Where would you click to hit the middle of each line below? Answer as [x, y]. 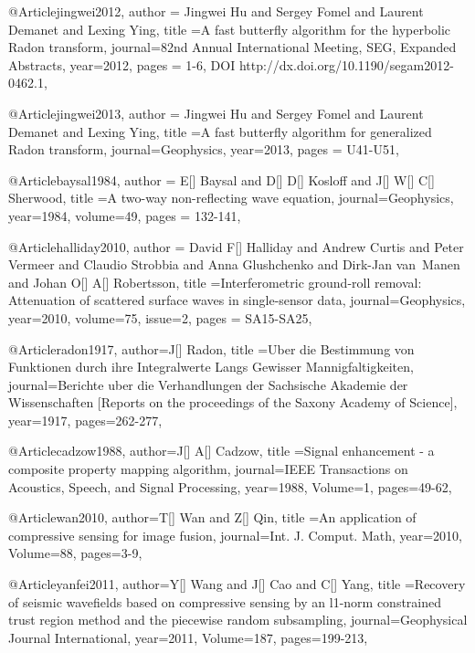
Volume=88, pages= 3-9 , [75, 553]
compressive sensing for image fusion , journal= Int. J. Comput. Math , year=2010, [236, 535]
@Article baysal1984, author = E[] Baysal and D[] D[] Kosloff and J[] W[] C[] [222, 179]
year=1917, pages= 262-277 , [85, 420]
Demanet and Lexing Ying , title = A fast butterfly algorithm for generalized [220, 131]
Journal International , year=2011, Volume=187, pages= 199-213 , [188, 637]
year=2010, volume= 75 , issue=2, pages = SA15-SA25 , [160, 317]
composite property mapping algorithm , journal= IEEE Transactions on [208, 469]
